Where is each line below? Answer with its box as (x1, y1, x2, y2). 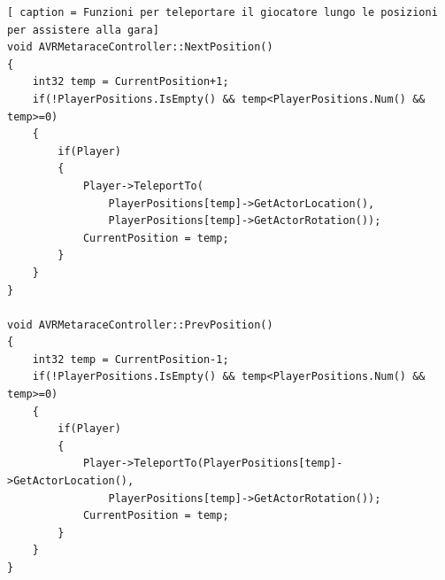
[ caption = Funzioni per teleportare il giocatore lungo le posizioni (7, 6, 438, 19)
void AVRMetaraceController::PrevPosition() (7, 318, 273, 331)
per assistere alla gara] (7, 23, 159, 36)
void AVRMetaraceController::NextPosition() (7, 41, 273, 54)
